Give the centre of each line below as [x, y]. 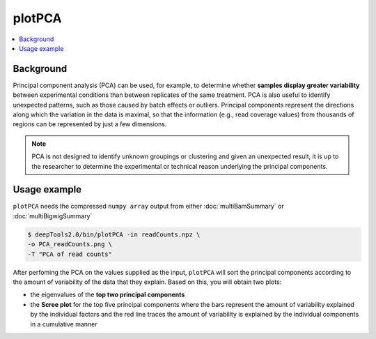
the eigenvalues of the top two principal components [108, 295]
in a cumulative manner [64, 324]
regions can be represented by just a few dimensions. [90, 124]
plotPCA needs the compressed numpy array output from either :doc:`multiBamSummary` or [149, 206]
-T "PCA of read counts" [70, 254]
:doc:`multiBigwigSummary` [53, 216]
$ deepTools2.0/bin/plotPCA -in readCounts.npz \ [114, 234]
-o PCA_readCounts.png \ [70, 244]
